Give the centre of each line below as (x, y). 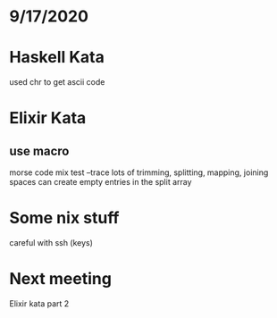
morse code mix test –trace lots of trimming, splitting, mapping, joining (139, 172)
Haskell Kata (57, 58)
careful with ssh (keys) (51, 243)
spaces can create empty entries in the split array (101, 182)
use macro (39, 151)
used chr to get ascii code (57, 82)
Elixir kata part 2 (39, 304)
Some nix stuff (64, 218)
